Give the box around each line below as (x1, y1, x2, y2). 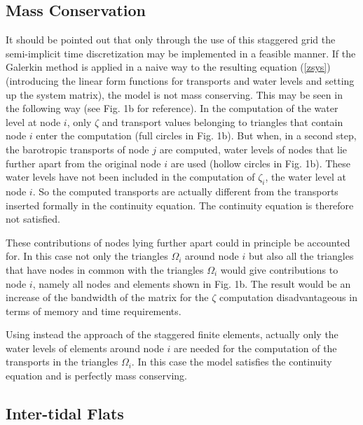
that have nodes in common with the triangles (6, 262, 204, 277)
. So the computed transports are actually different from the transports (32, 183, 338, 198)
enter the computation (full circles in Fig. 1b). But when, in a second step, (36, 128, 357, 143)
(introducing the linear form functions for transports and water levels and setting (6, 73, 355, 88)
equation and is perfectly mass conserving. (6, 368, 187, 383)
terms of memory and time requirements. (6, 303, 181, 318)
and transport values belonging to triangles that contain (102, 114, 343, 129)
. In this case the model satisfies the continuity (131, 354, 332, 369)
